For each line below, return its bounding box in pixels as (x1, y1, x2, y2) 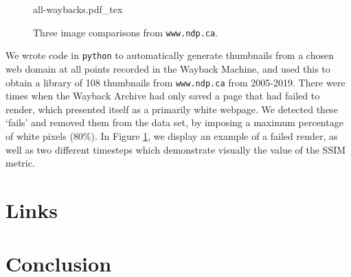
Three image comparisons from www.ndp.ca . (33, 25, 218, 39)
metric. (5, 156, 35, 170)
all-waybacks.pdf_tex (33, 2, 123, 16)
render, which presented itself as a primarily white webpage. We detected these (5, 101, 338, 116)
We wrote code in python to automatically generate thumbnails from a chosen (5, 48, 334, 62)
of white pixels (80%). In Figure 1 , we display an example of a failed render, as (5, 128, 338, 143)
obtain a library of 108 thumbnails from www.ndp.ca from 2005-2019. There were (5, 75, 346, 89)
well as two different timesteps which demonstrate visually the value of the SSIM (5, 142, 346, 156)
